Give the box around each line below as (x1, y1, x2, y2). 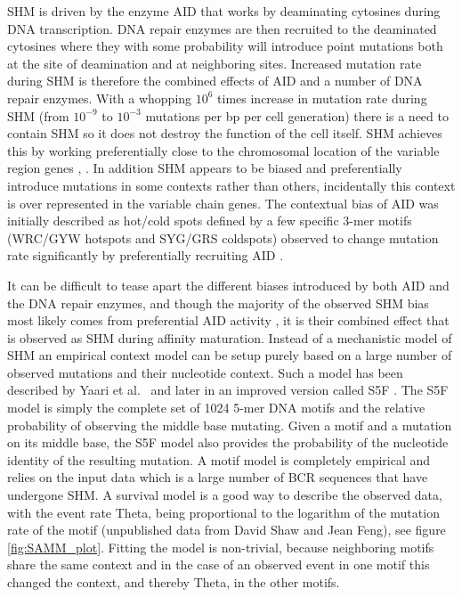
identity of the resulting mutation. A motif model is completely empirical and (7, 450, 431, 469)
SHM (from (7, 106, 69, 125)
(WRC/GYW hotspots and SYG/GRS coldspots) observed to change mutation (7, 228, 439, 247)
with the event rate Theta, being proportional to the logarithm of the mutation (7, 503, 440, 521)
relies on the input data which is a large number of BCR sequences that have (7, 468, 428, 487)
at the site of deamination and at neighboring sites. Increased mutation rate (7, 53, 422, 72)
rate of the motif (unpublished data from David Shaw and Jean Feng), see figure (7, 520, 446, 539)
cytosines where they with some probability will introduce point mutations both (7, 37, 443, 55)
